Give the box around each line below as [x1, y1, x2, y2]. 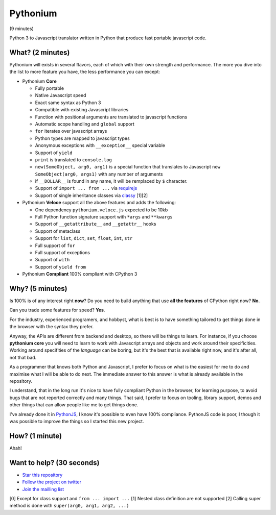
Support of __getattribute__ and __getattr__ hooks [35, 221, 156, 227]
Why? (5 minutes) [9, 284, 67, 293]
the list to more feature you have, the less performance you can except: [9, 69, 160, 75]
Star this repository [22, 472, 63, 478]
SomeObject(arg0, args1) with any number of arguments [35, 171, 163, 177]
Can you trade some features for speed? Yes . [9, 307, 105, 313]
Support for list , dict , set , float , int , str [35, 235, 133, 241]
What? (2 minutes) [9, 48, 70, 57]
